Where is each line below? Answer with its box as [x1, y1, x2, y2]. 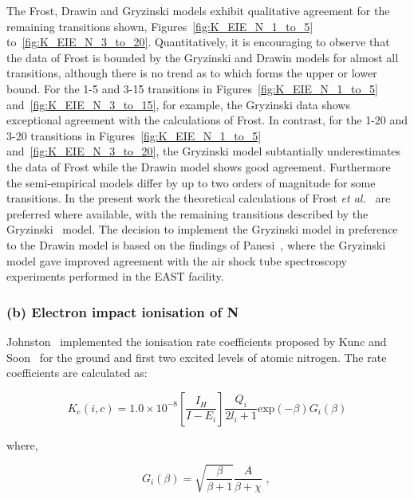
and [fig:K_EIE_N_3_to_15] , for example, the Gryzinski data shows [6, 96, 350, 112]
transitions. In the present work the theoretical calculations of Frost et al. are [6, 190, 391, 206]
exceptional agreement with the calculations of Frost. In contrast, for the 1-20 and [6, 112, 408, 128]
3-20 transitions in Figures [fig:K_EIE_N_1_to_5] [6, 127, 262, 143]
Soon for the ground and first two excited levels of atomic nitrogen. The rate [6, 348, 387, 365]
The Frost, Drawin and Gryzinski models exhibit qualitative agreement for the [6, 2, 390, 18]
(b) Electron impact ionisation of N [6, 301, 239, 321]
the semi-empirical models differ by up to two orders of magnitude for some [6, 174, 376, 191]
